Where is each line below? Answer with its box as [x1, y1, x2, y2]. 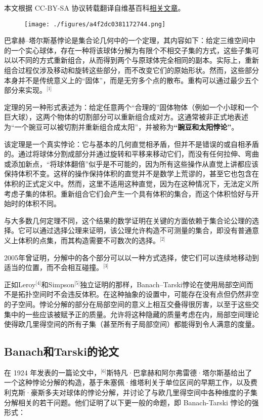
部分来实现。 [4, 85, 47, 95]
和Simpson [41, 279, 75, 289]
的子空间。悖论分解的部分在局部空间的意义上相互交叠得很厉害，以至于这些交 [4, 298, 259, 309]
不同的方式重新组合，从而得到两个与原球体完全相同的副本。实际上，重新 [18, 55, 259, 65]
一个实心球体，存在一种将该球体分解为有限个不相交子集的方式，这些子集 [11, 45, 252, 55]
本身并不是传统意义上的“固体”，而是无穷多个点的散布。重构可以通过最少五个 [4, 74, 259, 85]
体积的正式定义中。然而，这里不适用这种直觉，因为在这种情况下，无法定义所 [4, 178, 259, 188]
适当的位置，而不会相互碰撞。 [4, 262, 103, 273]
